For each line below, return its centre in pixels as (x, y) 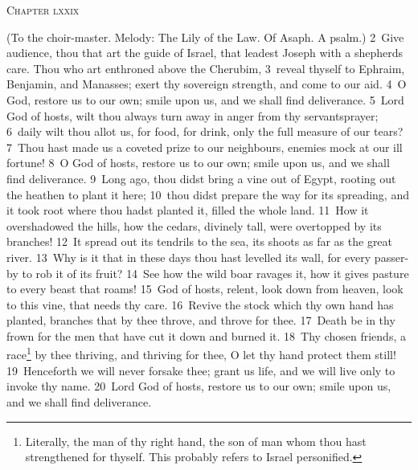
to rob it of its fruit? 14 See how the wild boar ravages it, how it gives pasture (215, 273)
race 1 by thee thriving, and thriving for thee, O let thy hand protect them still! (201, 354)
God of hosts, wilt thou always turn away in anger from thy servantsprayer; (193, 115)
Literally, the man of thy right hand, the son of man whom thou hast (196, 441)
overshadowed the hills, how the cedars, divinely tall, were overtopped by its (194, 225)
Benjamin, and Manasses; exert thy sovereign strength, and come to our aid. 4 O (207, 84)
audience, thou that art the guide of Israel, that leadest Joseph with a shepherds (205, 53)
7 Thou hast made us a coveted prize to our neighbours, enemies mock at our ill (205, 147)
